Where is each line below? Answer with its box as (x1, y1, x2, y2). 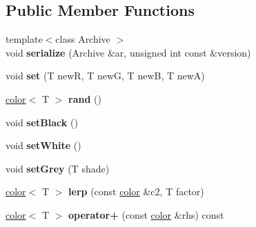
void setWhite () (6, 138, 81, 152)
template (6, 32, 43, 46)
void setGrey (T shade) (6, 161, 110, 175)
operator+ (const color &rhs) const (68, 207, 224, 221)
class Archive (55, 32, 110, 46)
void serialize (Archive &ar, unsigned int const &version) (6, 45, 251, 59)
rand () (68, 91, 101, 106)
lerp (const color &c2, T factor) (68, 184, 204, 199)
